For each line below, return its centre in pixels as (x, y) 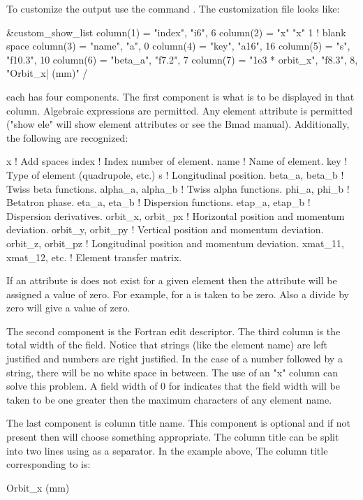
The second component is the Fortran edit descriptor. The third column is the (173, 331)
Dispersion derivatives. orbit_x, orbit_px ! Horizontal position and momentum (176, 215)
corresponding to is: (49, 464)
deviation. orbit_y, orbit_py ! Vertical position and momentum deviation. (165, 229)
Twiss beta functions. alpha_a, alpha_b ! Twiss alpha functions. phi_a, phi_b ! (178, 188)
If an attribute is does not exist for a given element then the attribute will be (172, 280)
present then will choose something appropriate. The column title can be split (173, 437)
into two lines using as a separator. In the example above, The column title (167, 450)
